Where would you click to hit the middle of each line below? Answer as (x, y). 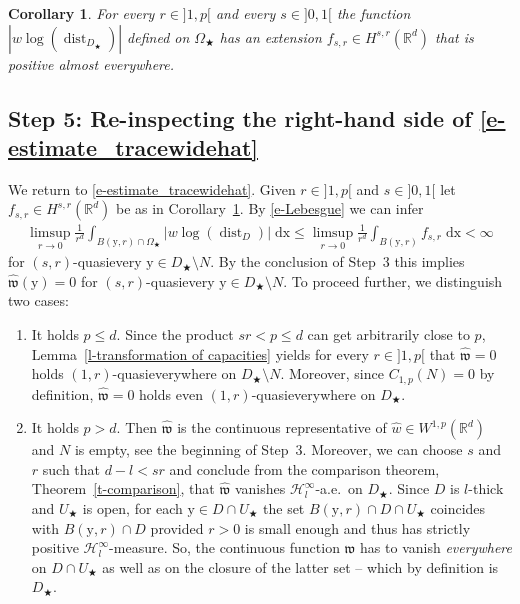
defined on (158, 36)
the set (284, 507)
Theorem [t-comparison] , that (123, 488)
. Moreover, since (332, 373)
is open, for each (132, 507)
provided (177, 527)
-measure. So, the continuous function (224, 547)
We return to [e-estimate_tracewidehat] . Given (152, 188)
